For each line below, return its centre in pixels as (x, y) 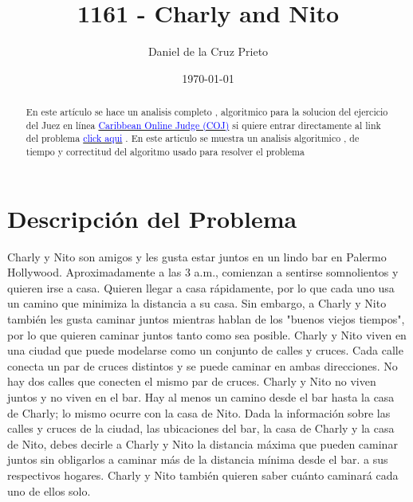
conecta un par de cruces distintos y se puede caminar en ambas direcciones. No (203, 365)
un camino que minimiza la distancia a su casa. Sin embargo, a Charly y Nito (197, 303)
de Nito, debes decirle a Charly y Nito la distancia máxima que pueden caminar (203, 443)
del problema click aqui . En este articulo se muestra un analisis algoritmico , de (193, 138)
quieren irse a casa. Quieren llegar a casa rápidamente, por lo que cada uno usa (201, 287)
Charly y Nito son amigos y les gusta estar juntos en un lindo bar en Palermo (197, 256)
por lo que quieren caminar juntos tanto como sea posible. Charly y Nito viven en (207, 334)
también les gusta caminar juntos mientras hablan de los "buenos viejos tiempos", (206, 319)
